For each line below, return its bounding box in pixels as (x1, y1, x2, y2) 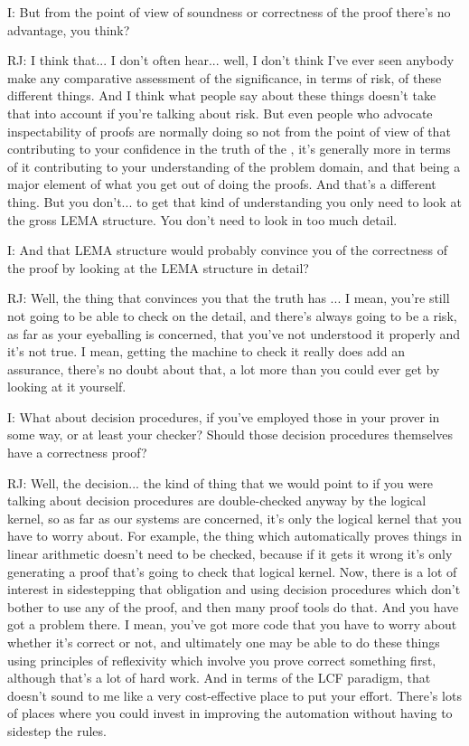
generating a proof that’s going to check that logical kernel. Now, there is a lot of (7, 562, 457, 581)
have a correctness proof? (7, 443, 147, 462)
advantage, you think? (7, 20, 130, 39)
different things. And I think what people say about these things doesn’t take (7, 86, 436, 105)
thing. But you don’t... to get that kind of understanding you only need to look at (7, 192, 462, 211)
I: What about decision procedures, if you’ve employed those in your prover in (7, 407, 440, 426)
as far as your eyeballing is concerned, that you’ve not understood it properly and (7, 324, 461, 343)
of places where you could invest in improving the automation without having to (7, 704, 453, 722)
